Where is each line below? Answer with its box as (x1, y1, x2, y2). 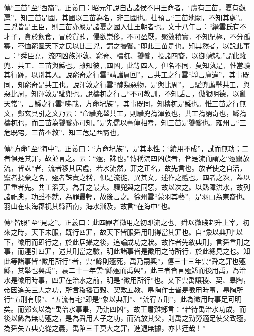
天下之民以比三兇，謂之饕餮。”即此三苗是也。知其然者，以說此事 (44, 41, 250, 51)
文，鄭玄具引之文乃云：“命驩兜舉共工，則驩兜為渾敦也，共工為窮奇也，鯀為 (4, 108, 247, 118)
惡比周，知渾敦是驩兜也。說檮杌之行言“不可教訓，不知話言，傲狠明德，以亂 (4, 89, 247, 99)
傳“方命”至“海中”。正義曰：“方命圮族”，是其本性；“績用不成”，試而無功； (4, 143, 242, 154)
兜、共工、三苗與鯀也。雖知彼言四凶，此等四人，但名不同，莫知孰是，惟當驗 (4, 60, 250, 70)
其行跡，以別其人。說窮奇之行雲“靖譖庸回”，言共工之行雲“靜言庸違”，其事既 (4, 69, 250, 80)
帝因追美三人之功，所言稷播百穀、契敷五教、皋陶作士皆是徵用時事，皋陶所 (4, 284, 243, 294)
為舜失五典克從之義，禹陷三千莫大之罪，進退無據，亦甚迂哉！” (4, 323, 206, 333)
